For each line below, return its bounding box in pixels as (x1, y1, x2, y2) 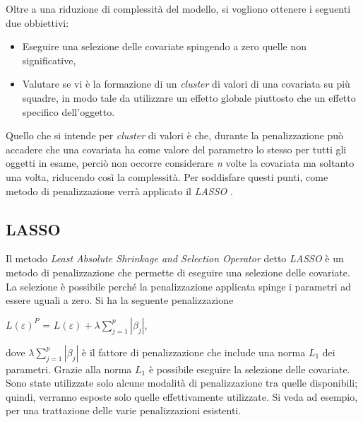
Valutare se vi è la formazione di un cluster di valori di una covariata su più (22, 76, 350, 91)
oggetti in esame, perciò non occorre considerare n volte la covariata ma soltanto (6, 156, 355, 170)
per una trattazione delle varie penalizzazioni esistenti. (6, 403, 242, 418)
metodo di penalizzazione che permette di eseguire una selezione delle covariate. (6, 264, 350, 279)
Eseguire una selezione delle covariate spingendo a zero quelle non (22, 39, 307, 54)
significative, (22, 52, 76, 67)
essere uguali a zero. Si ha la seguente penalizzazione (6, 293, 234, 307)
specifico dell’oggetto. (22, 104, 115, 119)
